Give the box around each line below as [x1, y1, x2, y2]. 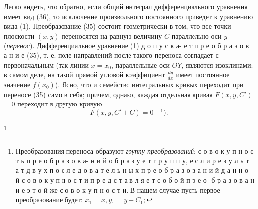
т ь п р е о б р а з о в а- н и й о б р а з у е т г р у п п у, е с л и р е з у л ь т [15, 155, 249, 165]
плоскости [4, 30, 35, 41]
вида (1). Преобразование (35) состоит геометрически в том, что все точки [4, 21, 231, 31]
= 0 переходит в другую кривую [4, 99, 102, 109]
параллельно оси [171, 30, 222, 41]
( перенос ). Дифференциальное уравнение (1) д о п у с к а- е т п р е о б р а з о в [4, 40, 249, 51]
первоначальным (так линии [4, 59, 89, 70]
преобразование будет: [15, 194, 83, 205]
